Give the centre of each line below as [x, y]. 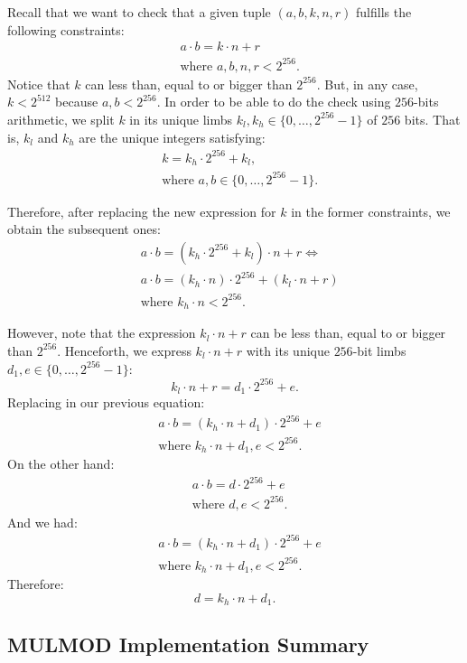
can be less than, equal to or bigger [348, 333]
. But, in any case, [367, 84]
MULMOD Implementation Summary [188, 644]
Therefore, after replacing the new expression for [142, 211]
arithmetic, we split [61, 119]
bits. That [432, 119]
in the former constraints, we [371, 211]
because [77, 102]
